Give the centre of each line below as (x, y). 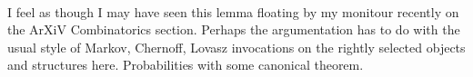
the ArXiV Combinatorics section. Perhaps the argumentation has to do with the (234, 29)
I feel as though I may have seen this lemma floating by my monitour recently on (233, 11)
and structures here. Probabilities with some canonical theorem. (186, 65)
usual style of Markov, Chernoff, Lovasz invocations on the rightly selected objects (236, 47)
